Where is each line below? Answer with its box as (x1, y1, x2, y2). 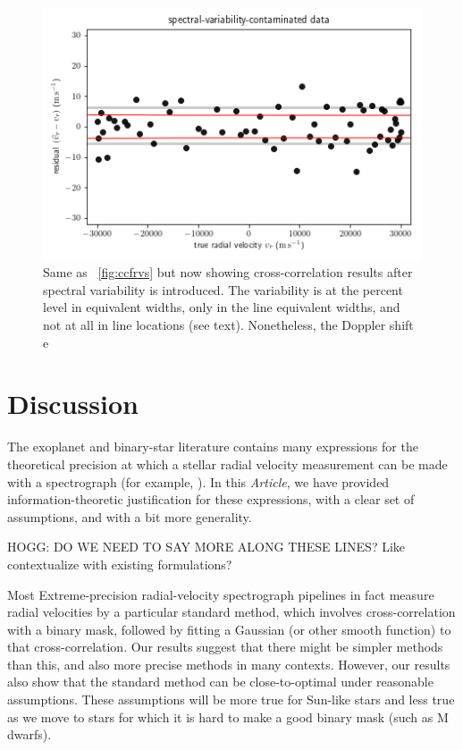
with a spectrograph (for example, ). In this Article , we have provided (7, 472, 390, 491)
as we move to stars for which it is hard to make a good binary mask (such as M (7, 707, 449, 726)
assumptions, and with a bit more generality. (7, 507, 252, 526)
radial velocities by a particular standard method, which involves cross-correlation (7, 603, 456, 621)
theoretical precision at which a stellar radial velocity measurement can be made (7, 454, 448, 473)
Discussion (7, 385, 139, 422)
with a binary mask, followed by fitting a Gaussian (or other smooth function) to (7, 619, 451, 638)
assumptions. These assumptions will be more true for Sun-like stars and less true (7, 690, 455, 709)
